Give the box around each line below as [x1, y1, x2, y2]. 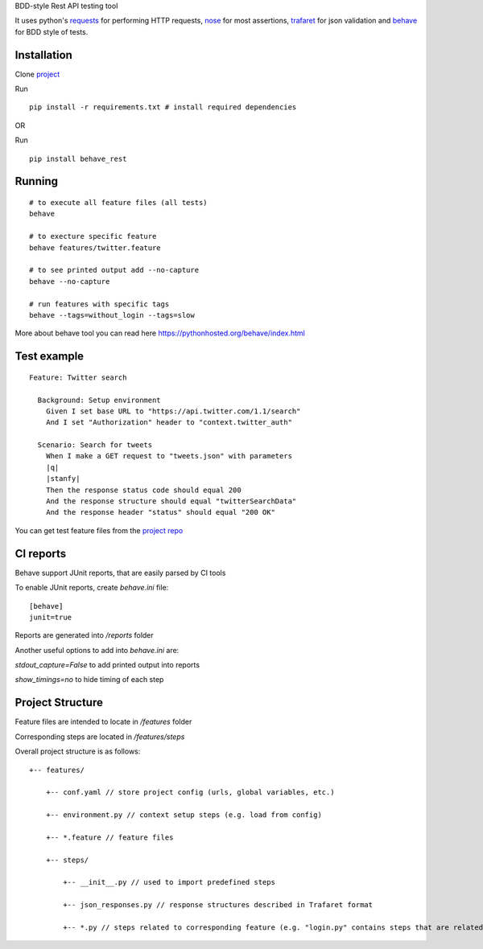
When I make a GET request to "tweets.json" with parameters [45, 451, 293, 461]
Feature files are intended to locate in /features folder [14, 717, 192, 727]
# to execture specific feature [29, 232, 157, 241]
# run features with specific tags [29, 299, 170, 309]
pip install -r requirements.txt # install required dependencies [29, 103, 297, 112]
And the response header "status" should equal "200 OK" [45, 507, 275, 517]
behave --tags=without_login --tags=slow [29, 310, 195, 319]
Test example [14, 350, 85, 364]
